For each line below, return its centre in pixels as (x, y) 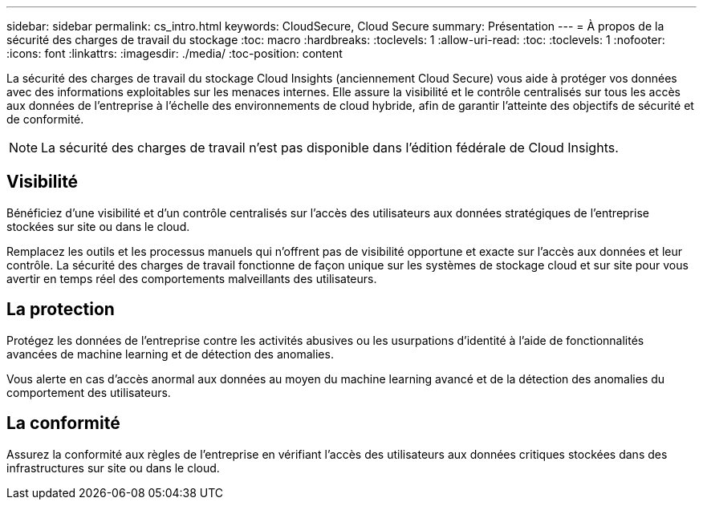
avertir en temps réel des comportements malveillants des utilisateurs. (192, 278)
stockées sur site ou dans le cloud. (98, 226)
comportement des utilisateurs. (89, 392)
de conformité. (45, 119)
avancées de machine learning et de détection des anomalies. (170, 354)
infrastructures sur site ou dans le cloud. (113, 468)
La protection (61, 310)
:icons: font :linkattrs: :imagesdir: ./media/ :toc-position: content (175, 53)
